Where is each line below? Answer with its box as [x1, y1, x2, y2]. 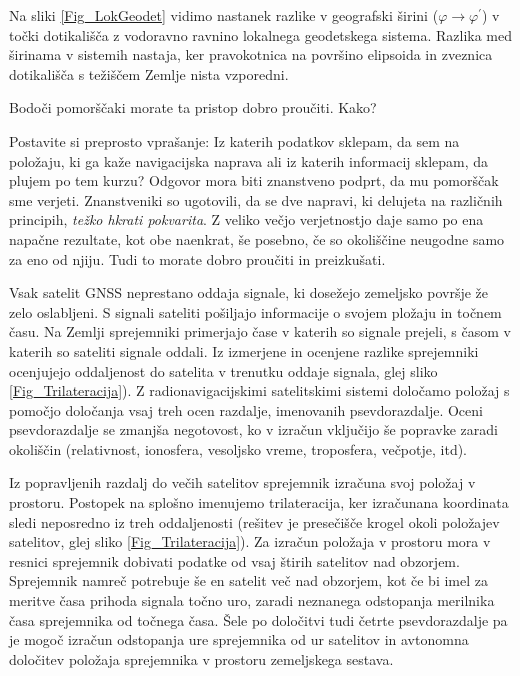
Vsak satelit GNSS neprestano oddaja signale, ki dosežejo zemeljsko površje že [9, 282, 489, 303]
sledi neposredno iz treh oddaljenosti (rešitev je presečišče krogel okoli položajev [9, 511, 500, 532]
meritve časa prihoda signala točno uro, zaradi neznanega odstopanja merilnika [9, 590, 495, 611]
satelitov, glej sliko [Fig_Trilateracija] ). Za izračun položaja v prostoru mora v [9, 531, 491, 552]
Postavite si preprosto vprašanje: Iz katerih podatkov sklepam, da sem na [9, 130, 460, 151]
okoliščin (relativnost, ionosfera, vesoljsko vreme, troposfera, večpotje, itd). [9, 438, 468, 459]
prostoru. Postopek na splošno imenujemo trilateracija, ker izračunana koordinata [9, 492, 509, 513]
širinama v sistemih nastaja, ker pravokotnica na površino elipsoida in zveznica [9, 44, 493, 65]
